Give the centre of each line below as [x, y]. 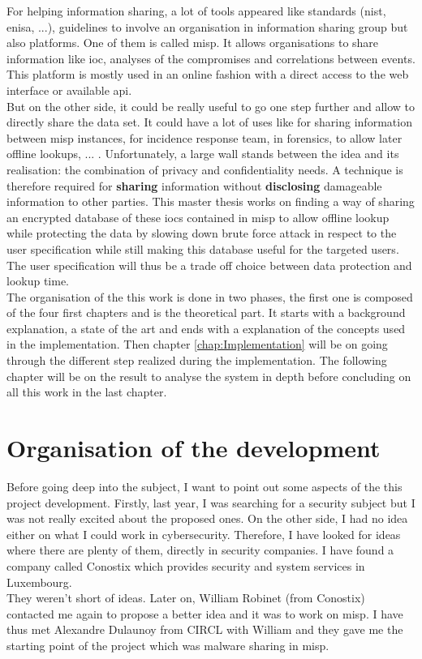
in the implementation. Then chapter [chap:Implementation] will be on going [197, 344]
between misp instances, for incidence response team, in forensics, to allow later [205, 137]
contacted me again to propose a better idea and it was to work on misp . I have [205, 613]
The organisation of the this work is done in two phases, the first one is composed [210, 296]
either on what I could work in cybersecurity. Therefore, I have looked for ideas [204, 534]
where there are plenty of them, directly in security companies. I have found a [200, 550]
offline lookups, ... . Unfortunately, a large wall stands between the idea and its [203, 154]
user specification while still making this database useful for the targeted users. [203, 248]
